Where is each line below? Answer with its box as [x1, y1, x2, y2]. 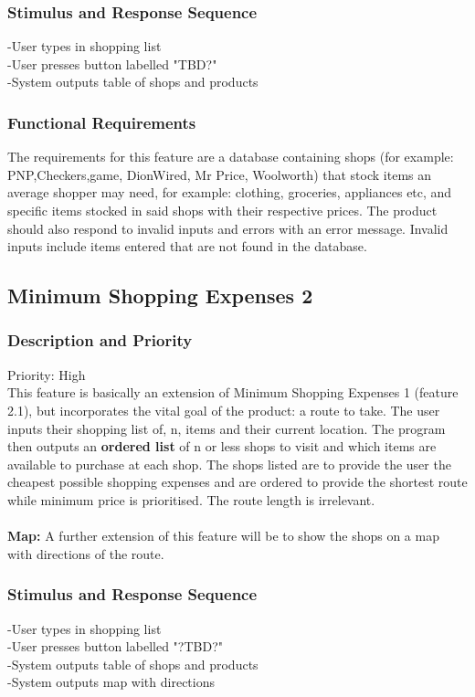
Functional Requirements [7, 111, 196, 133]
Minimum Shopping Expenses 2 [7, 281, 313, 310]
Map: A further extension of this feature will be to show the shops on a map [7, 526, 439, 545]
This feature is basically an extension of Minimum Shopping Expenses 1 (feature [7, 383, 459, 402]
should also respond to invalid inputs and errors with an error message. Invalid [7, 218, 449, 238]
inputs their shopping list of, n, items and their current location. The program [7, 418, 446, 438]
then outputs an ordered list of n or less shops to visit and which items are [7, 437, 437, 456]
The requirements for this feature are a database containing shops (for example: [7, 147, 454, 166]
